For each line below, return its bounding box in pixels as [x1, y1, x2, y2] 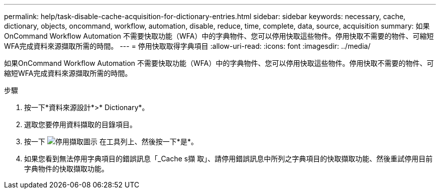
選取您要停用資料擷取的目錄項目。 [24, 120, 137, 129]
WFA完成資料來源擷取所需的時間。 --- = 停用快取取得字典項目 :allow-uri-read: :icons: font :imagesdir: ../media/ [4, 42, 371, 50]
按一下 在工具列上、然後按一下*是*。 [24, 137, 198, 146]
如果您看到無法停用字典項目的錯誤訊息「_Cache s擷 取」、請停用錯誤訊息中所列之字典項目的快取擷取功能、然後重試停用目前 [24, 154, 433, 163]
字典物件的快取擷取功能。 [24, 164, 108, 173]
